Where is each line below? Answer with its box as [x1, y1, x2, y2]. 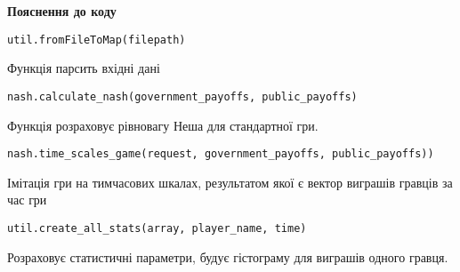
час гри [7, 190, 47, 209]
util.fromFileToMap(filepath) [7, 33, 186, 46]
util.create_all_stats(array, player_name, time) [7, 221, 307, 235]
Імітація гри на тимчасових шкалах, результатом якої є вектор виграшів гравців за [7, 172, 453, 191]
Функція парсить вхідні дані [7, 59, 160, 77]
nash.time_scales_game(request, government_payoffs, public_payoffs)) [7, 148, 434, 161]
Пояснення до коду [7, 2, 117, 20]
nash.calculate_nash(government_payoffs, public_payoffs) [7, 90, 358, 103]
